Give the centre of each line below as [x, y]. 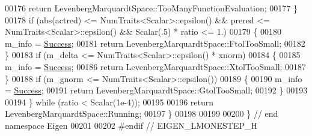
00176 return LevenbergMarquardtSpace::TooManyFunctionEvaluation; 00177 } [151, 8]
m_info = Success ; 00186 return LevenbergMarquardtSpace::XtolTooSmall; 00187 [156, 66]
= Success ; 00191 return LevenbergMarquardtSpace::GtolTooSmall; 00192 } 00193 [156, 90]
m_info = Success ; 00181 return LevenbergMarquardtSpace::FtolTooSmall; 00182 [155, 43]
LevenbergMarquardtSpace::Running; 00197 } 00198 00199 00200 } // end [142, 114]
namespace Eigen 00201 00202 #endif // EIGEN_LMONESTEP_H [131, 125]
